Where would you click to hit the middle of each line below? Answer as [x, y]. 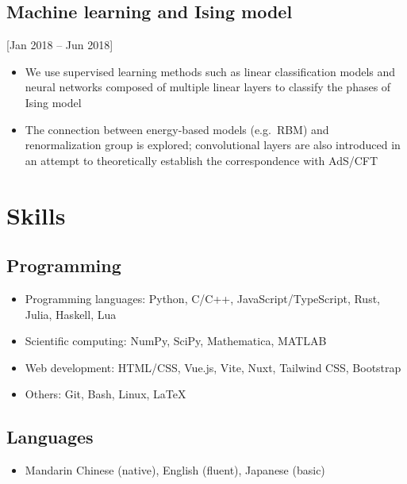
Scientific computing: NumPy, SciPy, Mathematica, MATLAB [176, 341]
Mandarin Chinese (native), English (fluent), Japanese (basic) [175, 470]
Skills [36, 215]
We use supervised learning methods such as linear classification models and [210, 71]
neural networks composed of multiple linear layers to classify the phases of [208, 87]
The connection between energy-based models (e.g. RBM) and [177, 129]
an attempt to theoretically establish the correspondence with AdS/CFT [202, 160]
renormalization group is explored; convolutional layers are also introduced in [213, 145]
